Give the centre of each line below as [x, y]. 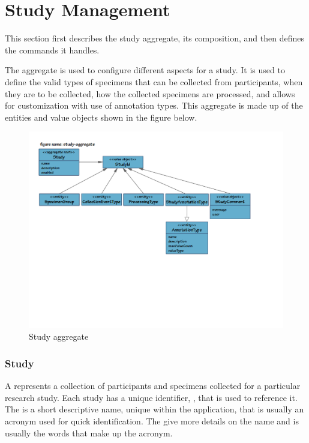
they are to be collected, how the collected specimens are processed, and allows [150, 93]
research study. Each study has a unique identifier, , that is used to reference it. [151, 397]
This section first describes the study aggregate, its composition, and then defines [154, 38]
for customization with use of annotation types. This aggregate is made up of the [154, 105]
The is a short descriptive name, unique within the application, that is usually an [154, 409]
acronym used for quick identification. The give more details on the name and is [152, 420]
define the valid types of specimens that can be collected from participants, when [154, 81]
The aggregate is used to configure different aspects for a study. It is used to [145, 70]
